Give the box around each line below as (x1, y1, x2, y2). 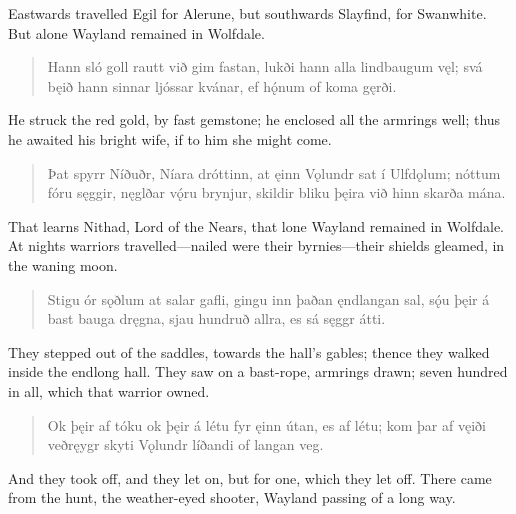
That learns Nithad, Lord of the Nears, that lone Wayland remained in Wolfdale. (8, 215, 505, 236)
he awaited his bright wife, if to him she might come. (8, 128, 332, 149)
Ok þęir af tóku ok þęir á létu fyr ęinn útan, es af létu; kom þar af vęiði (47, 414, 486, 435)
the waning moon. (8, 254, 118, 275)
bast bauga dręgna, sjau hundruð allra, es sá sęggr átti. (47, 308, 386, 329)
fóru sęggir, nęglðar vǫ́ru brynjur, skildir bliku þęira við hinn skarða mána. (47, 182, 506, 203)
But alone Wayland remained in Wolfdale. (8, 22, 265, 43)
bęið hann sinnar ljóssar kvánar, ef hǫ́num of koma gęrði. (47, 75, 397, 96)
